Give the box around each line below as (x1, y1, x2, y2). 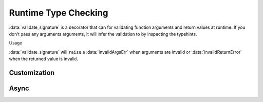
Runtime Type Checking (9, 7, 108, 18)
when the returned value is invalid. (9, 56, 78, 62)
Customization (9, 68, 55, 77)
